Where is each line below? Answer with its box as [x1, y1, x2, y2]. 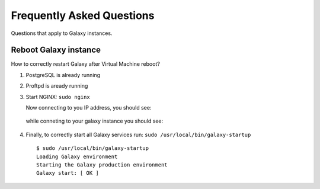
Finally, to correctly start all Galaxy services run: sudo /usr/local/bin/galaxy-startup [25, 131, 251, 138]
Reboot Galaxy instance [11, 45, 101, 55]
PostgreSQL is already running [25, 71, 101, 78]
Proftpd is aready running [25, 82, 88, 89]
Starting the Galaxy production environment [36, 161, 168, 168]
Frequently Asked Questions [11, 9, 155, 22]
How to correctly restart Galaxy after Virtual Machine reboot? [11, 60, 160, 68]
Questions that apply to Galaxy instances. [11, 30, 113, 37]
